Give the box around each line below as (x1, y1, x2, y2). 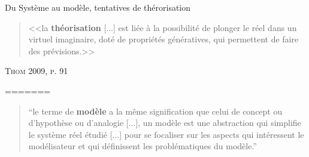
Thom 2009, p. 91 (5, 64, 68, 77)
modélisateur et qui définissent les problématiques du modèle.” (28, 140, 257, 152)
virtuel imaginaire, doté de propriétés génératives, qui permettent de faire (28, 33, 299, 45)
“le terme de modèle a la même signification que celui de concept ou (28, 104, 283, 117)
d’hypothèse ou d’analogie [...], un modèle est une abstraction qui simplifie (28, 116, 301, 129)
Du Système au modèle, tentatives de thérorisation (5, 1, 191, 13)
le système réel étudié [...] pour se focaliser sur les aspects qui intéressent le (28, 128, 304, 140)
